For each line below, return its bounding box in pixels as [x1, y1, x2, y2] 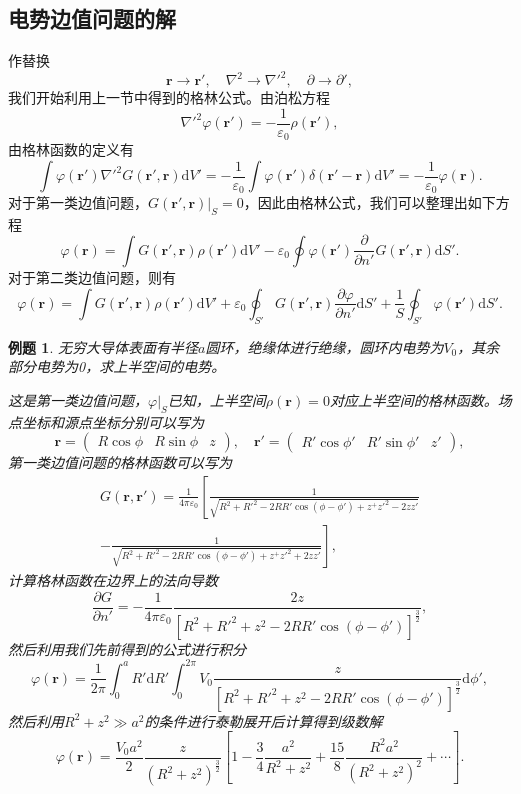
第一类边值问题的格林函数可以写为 [8, 452, 232, 473]
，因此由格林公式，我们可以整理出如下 [243, 192, 496, 213]
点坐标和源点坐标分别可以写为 [8, 411, 204, 432]
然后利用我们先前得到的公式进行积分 [8, 638, 246, 659]
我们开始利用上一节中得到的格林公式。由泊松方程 [8, 87, 330, 108]
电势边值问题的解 [8, 3, 176, 34]
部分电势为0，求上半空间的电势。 [8, 356, 226, 377]
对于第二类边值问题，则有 [8, 266, 176, 287]
